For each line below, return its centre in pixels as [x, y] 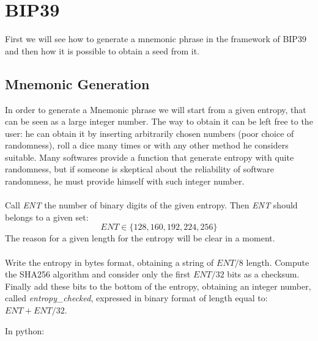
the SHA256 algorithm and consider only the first [98, 274]
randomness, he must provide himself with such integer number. [125, 181]
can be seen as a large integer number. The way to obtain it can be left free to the [159, 121]
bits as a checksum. [263, 274]
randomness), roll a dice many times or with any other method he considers [147, 145]
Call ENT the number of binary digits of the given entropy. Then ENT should [151, 205]
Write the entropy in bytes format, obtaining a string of [109, 262]
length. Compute [278, 262]
